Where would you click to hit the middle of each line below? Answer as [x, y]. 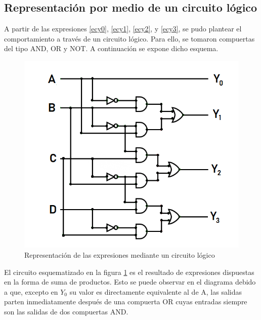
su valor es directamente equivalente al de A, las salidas [156, 291]
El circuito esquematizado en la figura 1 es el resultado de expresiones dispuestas [129, 272]
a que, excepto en [31, 291]
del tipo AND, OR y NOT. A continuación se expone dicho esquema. [111, 48]
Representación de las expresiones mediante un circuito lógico [120, 254]
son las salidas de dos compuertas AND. [66, 311]
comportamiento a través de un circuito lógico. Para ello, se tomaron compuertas [129, 38]
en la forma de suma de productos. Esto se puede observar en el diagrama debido [130, 282]
